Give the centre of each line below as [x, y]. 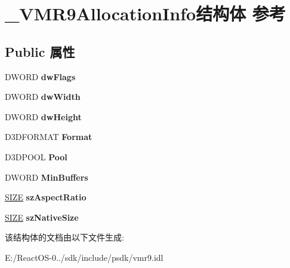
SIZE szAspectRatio [46, 197]
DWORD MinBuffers [47, 177]
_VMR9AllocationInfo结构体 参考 [145, 13]
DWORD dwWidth [43, 97]
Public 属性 [40, 51]
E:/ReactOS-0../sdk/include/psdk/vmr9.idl [84, 257]
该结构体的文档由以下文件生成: [64, 237]
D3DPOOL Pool [36, 156]
